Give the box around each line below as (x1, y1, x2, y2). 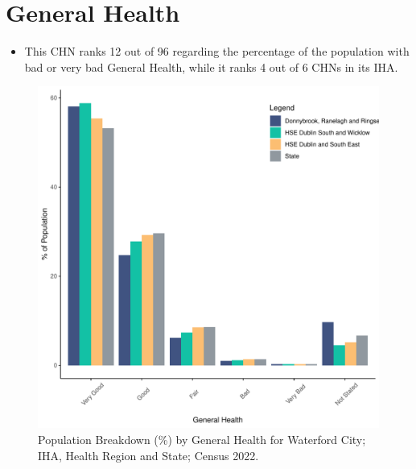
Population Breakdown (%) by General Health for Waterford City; (38, 430, 366, 447)
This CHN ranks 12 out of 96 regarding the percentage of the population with (24, 43, 410, 60)
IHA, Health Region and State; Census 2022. (38, 446, 259, 463)
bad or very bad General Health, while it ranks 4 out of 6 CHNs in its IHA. (24, 58, 398, 75)
